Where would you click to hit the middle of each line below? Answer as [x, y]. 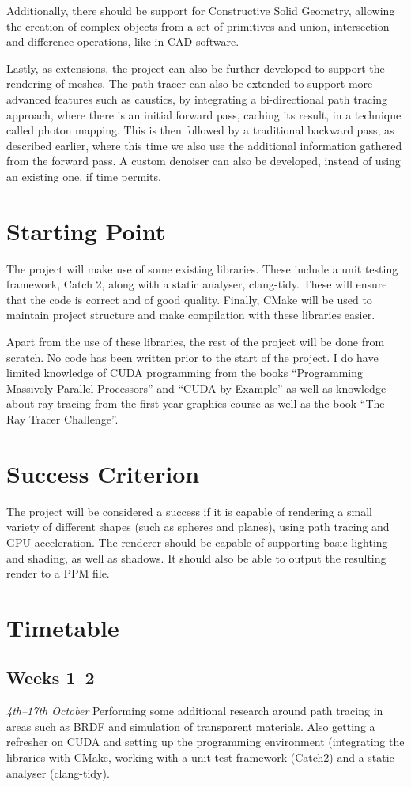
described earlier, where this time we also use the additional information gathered [204, 145]
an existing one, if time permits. [84, 176]
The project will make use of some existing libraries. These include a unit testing [202, 268]
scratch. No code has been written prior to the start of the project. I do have [192, 357]
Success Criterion [103, 473]
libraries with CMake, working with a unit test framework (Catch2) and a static [200, 757]
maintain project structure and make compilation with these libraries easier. [191, 315]
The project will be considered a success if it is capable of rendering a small [189, 511]
